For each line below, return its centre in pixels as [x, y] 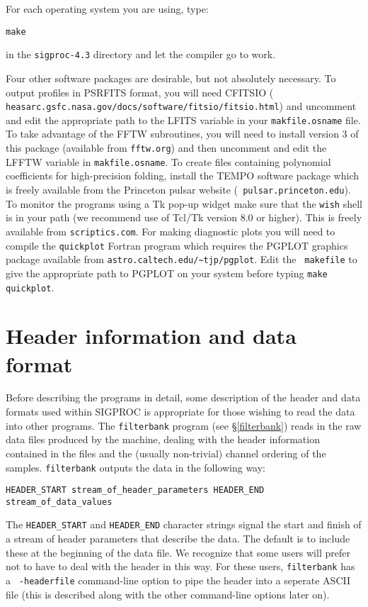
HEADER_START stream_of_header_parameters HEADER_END [135, 490]
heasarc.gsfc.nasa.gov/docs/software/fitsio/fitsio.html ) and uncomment [181, 106]
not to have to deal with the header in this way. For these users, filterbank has [180, 566]
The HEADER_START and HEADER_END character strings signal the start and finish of [184, 524]
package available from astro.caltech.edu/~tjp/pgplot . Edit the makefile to [182, 259]
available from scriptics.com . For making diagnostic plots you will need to [171, 231]
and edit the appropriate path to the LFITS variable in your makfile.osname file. [183, 119]
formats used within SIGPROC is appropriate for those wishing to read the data [180, 412]
